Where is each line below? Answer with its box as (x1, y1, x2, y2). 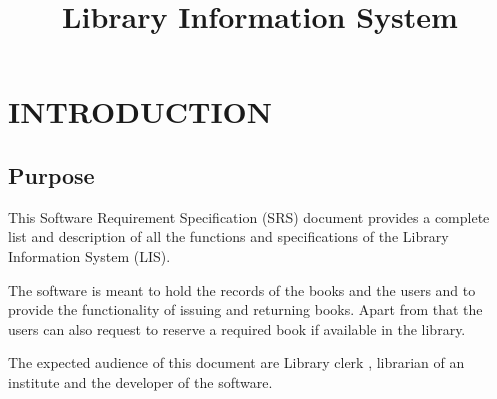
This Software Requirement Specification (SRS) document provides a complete (8, 206, 490, 227)
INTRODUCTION (8, 91, 273, 132)
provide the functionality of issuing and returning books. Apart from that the (8, 299, 483, 320)
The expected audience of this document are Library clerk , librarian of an (8, 352, 465, 373)
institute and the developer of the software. (8, 371, 273, 392)
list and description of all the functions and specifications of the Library (8, 226, 449, 247)
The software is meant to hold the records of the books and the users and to (8, 279, 476, 300)
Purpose (8, 159, 95, 190)
